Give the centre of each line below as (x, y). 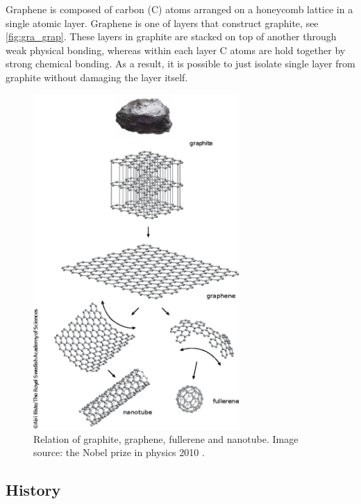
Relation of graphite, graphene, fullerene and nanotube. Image (166, 438)
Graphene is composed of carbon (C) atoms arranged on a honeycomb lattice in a (179, 9)
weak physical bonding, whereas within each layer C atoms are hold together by (176, 50)
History (33, 490)
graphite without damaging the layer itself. (97, 77)
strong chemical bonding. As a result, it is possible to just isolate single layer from (180, 64)
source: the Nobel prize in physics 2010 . (119, 452)
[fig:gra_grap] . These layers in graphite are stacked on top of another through (171, 36)
